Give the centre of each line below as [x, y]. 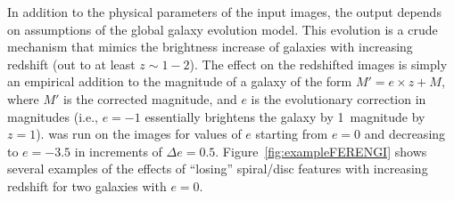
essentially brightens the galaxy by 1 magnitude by [285, 116]
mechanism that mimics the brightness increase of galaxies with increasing [210, 47]
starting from [292, 134]
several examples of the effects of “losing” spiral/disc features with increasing [218, 169]
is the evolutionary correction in [338, 98]
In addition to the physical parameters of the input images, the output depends [224, 12]
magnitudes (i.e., [53, 116]
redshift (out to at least [71, 64]
